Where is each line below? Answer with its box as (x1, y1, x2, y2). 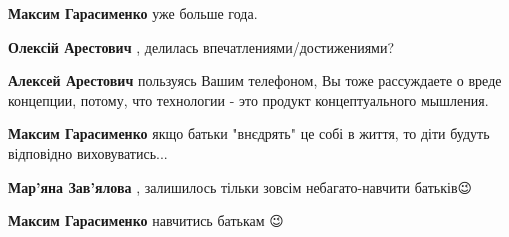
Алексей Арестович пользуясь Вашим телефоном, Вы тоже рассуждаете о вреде (8, 70, 502, 91)
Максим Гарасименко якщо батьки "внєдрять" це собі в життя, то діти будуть (8, 123, 490, 144)
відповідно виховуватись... (8, 142, 168, 163)
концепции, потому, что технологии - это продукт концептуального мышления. (8, 89, 489, 110)
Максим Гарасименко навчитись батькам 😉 (8, 210, 284, 231)
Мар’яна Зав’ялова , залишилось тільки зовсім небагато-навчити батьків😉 (8, 176, 473, 197)
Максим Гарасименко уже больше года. (8, 3, 258, 23)
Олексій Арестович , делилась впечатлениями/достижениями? (8, 36, 395, 57)
